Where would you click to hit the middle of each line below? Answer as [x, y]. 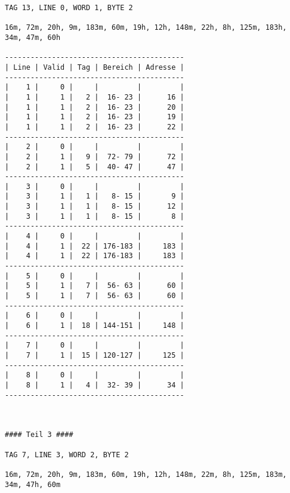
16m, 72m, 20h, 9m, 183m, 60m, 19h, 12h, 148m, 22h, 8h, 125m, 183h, [146, 28]
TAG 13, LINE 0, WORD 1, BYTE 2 [69, 8]
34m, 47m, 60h [33, 37]
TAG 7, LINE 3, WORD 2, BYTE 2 [67, 455]
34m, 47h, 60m [33, 484]
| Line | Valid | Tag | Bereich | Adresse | [95, 67]
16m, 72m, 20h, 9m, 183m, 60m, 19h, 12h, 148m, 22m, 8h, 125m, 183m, [146, 474]
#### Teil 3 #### [39, 435]
